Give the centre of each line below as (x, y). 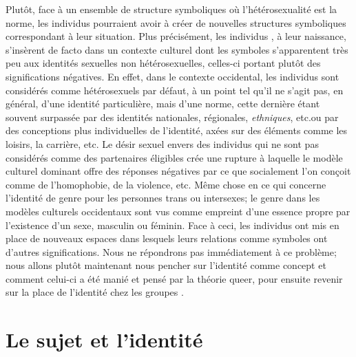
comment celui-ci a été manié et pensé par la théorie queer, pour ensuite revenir (174, 278)
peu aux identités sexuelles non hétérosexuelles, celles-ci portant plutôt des (163, 63)
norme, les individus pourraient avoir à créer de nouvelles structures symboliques (176, 22)
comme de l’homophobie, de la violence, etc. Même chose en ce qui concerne (166, 184)
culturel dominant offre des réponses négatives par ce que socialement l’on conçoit (178, 171)
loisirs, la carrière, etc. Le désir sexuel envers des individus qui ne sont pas (162, 143)
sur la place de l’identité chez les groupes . (95, 292)
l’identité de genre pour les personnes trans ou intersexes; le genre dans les (163, 198)
